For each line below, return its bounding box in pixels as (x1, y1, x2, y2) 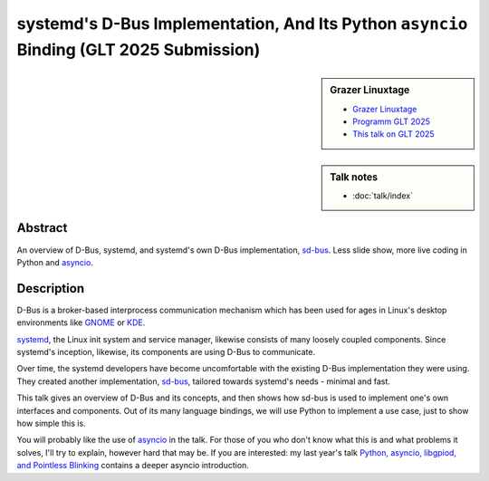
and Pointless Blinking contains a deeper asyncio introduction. (16, 460, 249, 471)
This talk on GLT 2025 (352, 129, 435, 139)
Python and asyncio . (16, 256, 94, 267)
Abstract (16, 220, 68, 236)
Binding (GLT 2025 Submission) (16, 39, 261, 60)
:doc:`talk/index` (352, 190, 414, 201)
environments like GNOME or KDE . (16, 317, 146, 328)
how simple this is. (16, 418, 86, 428)
